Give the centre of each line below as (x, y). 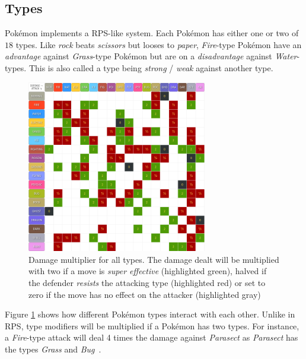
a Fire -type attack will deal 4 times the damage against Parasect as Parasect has (152, 337)
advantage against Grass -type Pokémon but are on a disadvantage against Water (151, 56)
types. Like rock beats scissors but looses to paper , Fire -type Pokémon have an (159, 44)
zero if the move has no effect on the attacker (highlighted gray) (145, 294)
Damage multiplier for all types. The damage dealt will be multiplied (154, 259)
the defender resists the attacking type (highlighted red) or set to (147, 283)
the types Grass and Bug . (53, 349)
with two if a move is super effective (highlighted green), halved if (148, 271)
